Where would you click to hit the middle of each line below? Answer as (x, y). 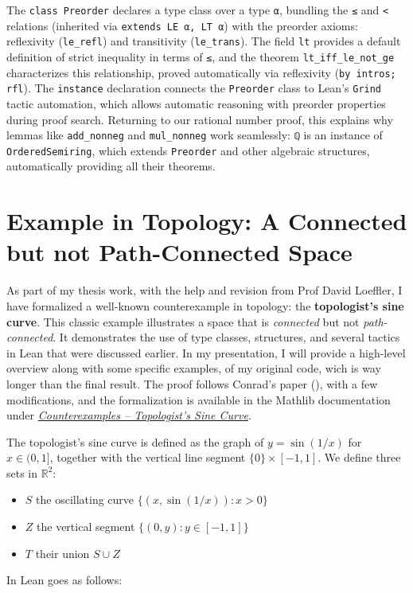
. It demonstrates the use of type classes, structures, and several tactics (226, 337)
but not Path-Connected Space (179, 252)
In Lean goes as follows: (64, 580)
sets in (22, 472)
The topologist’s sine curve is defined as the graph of (135, 441)
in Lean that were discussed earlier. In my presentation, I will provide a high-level (206, 352)
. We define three (359, 457)
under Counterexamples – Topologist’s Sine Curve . (129, 415)
